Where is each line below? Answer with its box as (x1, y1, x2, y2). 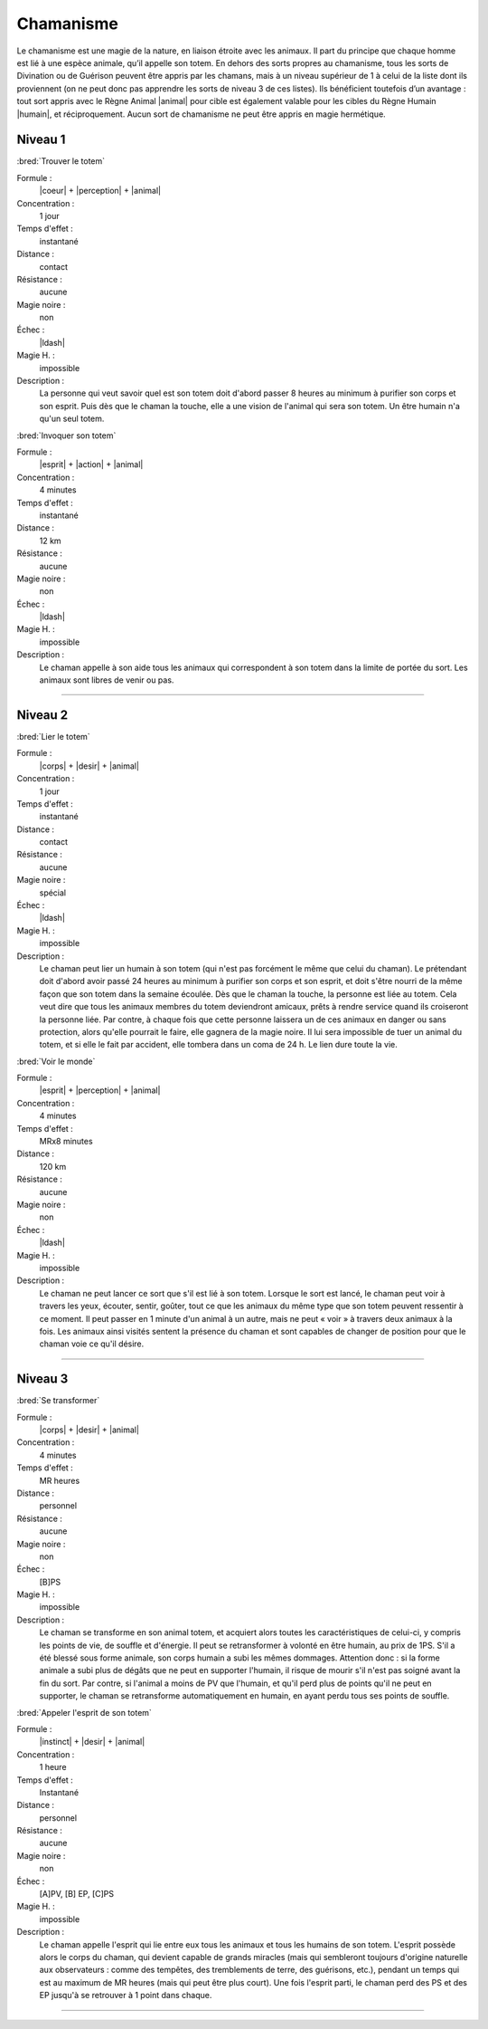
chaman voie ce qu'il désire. (39, 1338, 145, 1349)
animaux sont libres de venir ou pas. (39, 675, 174, 685)
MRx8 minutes (39, 1136, 94, 1147)
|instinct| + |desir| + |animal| (39, 1737, 145, 1747)
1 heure (39, 1762, 67, 1773)
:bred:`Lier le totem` (16, 731, 90, 742)
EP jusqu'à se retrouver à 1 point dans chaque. (39, 1990, 212, 2001)
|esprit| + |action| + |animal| (39, 459, 144, 470)
